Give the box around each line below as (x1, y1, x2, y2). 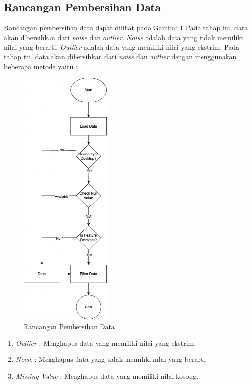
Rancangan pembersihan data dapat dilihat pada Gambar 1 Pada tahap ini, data (4, 23, 248, 33)
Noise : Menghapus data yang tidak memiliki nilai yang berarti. (15, 354, 207, 364)
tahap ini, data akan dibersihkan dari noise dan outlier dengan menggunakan (4, 51, 237, 61)
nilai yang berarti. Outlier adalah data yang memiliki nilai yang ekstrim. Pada (4, 42, 239, 52)
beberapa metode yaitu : (4, 61, 77, 71)
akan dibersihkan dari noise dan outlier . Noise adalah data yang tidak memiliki (4, 32, 243, 42)
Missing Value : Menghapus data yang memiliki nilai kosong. (15, 370, 199, 381)
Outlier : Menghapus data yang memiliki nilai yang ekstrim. (15, 337, 196, 348)
